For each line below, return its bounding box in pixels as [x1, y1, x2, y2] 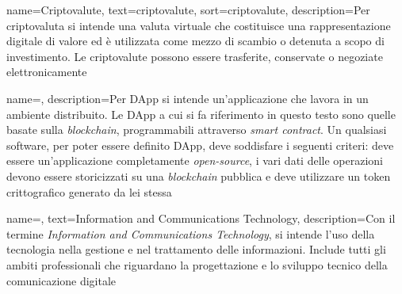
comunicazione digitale [6, 272, 117, 288]
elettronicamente [6, 63, 87, 80]
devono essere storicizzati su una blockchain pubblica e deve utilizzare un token [6, 167, 391, 184]
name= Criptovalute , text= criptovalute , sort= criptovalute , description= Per [6, 2, 370, 17]
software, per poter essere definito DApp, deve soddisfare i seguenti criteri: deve [6, 136, 394, 153]
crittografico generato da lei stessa [6, 183, 172, 200]
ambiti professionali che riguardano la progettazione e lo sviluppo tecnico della [6, 256, 388, 273]
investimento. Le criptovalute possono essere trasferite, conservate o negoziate [6, 48, 383, 64]
